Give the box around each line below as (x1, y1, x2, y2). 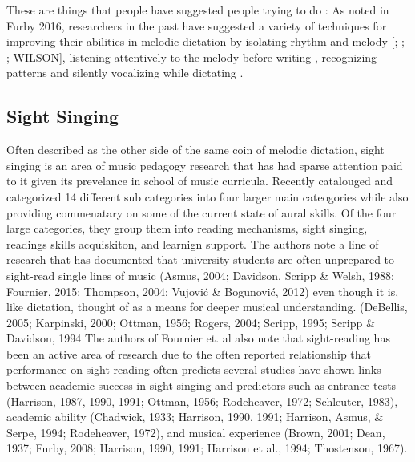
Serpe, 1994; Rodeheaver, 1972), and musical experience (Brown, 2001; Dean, (6, 423, 385, 440)
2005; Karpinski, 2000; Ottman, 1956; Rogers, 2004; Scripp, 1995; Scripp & (6, 314, 375, 330)
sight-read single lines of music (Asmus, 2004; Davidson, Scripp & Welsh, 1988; (6, 266, 394, 283)
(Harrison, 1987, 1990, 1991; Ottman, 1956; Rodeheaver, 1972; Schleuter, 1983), (6, 392, 398, 409)
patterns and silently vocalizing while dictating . (6, 64, 244, 81)
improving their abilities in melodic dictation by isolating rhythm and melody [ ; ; (6, 33, 405, 50)
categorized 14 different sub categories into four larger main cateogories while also (6, 188, 409, 205)
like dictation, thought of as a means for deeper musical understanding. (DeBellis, (6, 298, 408, 315)
